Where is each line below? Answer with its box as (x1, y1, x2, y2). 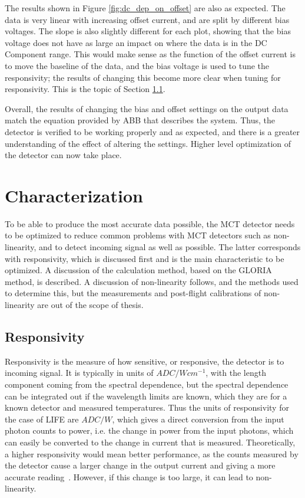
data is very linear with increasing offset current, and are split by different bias (5, 13, 290, 25)
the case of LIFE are (5, 412, 79, 425)
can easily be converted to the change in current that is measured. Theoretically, (5, 435, 296, 448)
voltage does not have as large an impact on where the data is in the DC (5, 36, 267, 48)
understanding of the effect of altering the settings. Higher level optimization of (5, 137, 291, 149)
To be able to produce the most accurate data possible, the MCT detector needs (5, 217, 295, 230)
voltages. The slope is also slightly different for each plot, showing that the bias (5, 25, 291, 37)
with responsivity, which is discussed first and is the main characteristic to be (5, 252, 284, 264)
